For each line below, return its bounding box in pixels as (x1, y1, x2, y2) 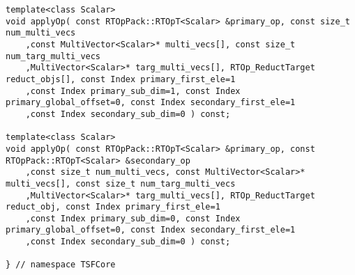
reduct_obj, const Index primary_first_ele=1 (6, 202, 220, 212)
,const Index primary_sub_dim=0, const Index (25, 213, 241, 223)
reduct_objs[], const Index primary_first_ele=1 (6, 74, 236, 84)
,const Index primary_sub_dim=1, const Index (25, 86, 241, 96)
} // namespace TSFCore (6, 260, 116, 270)
